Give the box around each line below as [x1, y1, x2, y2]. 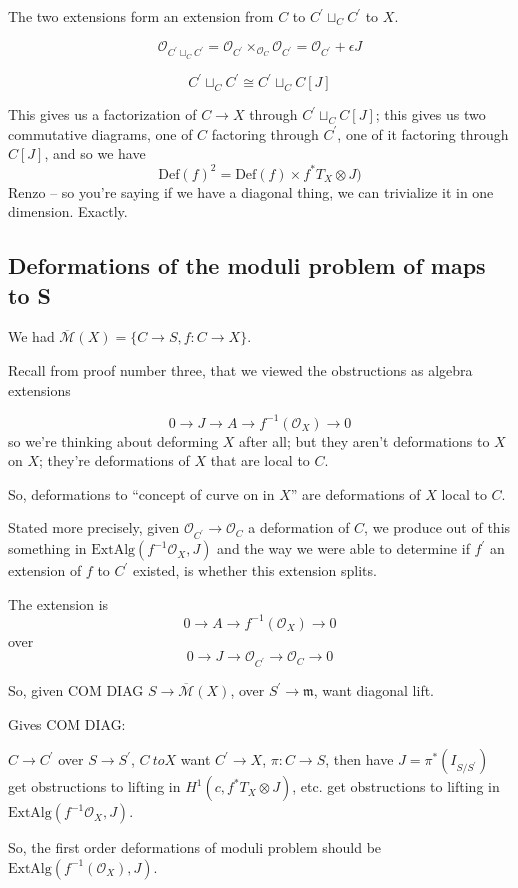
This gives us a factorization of [8, 104, 197, 125]
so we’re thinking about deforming [8, 430, 219, 451]
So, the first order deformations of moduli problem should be [8, 837, 382, 858]
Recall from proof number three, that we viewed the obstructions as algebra [8, 359, 473, 380]
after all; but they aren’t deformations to [239, 430, 490, 451]
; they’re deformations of [39, 450, 190, 471]
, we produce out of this [364, 517, 511, 538]
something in [8, 538, 87, 559]
